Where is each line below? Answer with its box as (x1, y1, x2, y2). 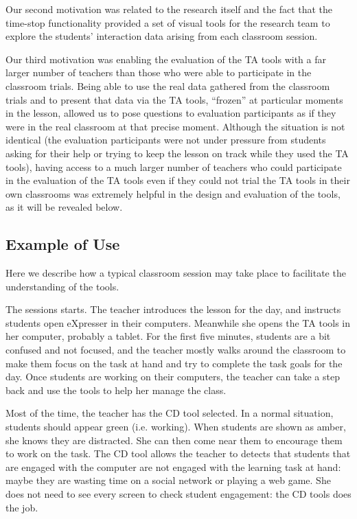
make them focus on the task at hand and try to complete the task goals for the (5, 356, 343, 370)
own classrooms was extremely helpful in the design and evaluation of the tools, (5, 186, 341, 200)
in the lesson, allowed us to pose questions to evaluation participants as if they (5, 106, 336, 120)
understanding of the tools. (5, 279, 119, 293)
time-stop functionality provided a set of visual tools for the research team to (5, 15, 330, 30)
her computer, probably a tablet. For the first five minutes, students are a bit (5, 329, 331, 343)
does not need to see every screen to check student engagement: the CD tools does (5, 487, 352, 501)
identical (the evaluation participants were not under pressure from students (5, 132, 326, 147)
